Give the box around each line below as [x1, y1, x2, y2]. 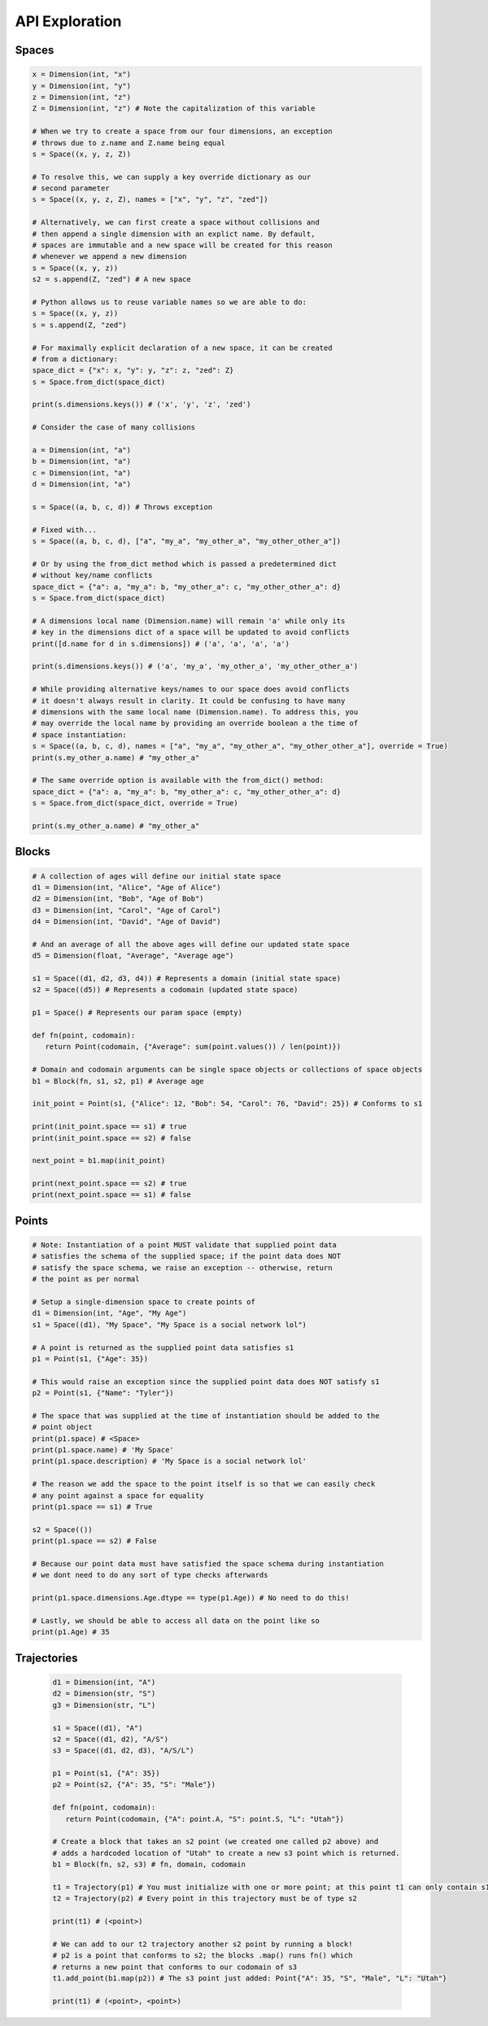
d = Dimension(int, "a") [32, 480, 132, 489]
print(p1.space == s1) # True [32, 1502, 153, 1512]
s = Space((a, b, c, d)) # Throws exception [32, 503, 213, 512]
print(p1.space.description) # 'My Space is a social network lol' [32, 1456, 307, 1466]
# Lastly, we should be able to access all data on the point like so [32, 1616, 320, 1625]
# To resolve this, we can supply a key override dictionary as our [32, 172, 312, 181]
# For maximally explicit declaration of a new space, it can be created [32, 343, 333, 352]
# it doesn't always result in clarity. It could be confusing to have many [32, 696, 346, 705]
